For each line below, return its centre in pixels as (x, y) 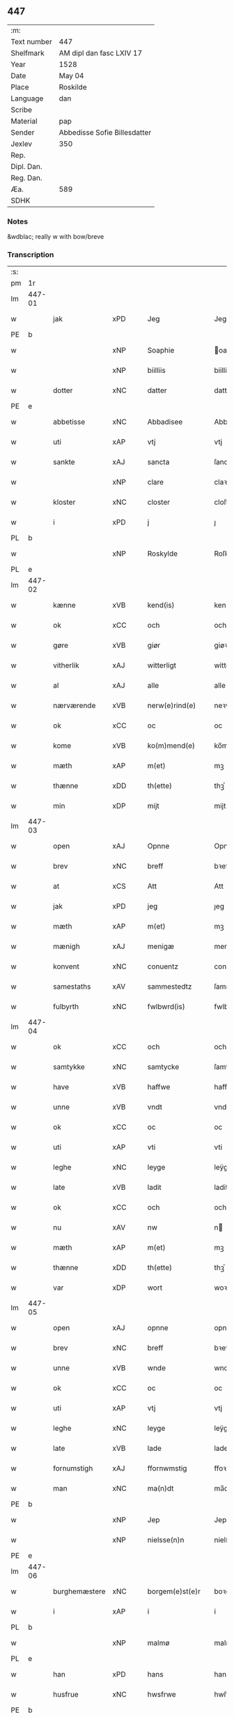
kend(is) (161, 605)
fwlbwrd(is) (166, 1007)
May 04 (71, 75)
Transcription (31, 255)
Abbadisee (165, 422)
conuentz (163, 966)
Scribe (22, 110)
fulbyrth (66, 1007)
